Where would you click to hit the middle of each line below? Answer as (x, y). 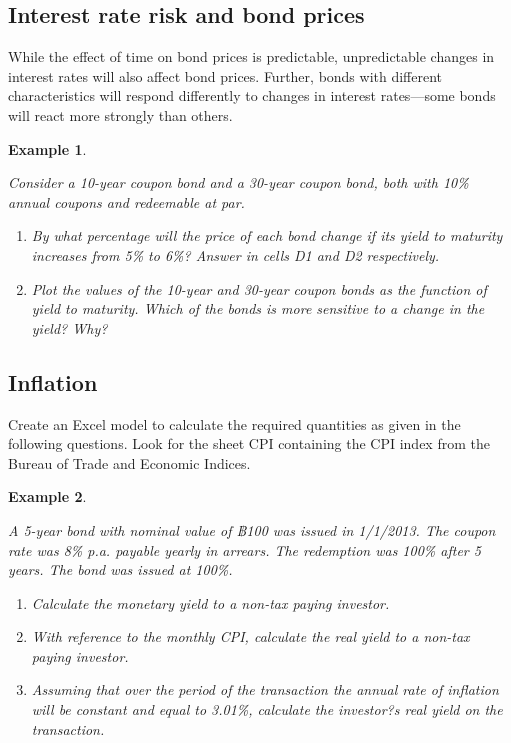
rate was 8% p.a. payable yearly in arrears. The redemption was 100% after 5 (244, 549)
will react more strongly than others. (120, 114)
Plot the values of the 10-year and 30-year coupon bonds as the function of (259, 288)
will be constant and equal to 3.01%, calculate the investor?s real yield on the (267, 709)
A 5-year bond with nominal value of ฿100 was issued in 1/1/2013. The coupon (252, 529)
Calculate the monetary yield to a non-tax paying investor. (210, 602)
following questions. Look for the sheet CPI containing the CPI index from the (249, 443)
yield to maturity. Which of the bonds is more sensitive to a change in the (258, 308)
